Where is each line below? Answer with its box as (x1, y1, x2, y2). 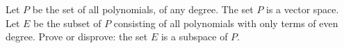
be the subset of (33, 15, 101, 30)
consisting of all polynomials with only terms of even (113, 15, 338, 30)
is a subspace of (161, 29, 228, 44)
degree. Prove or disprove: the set (6, 29, 148, 44)
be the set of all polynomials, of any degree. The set (32, 2, 254, 16)
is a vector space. (266, 2, 339, 16)
